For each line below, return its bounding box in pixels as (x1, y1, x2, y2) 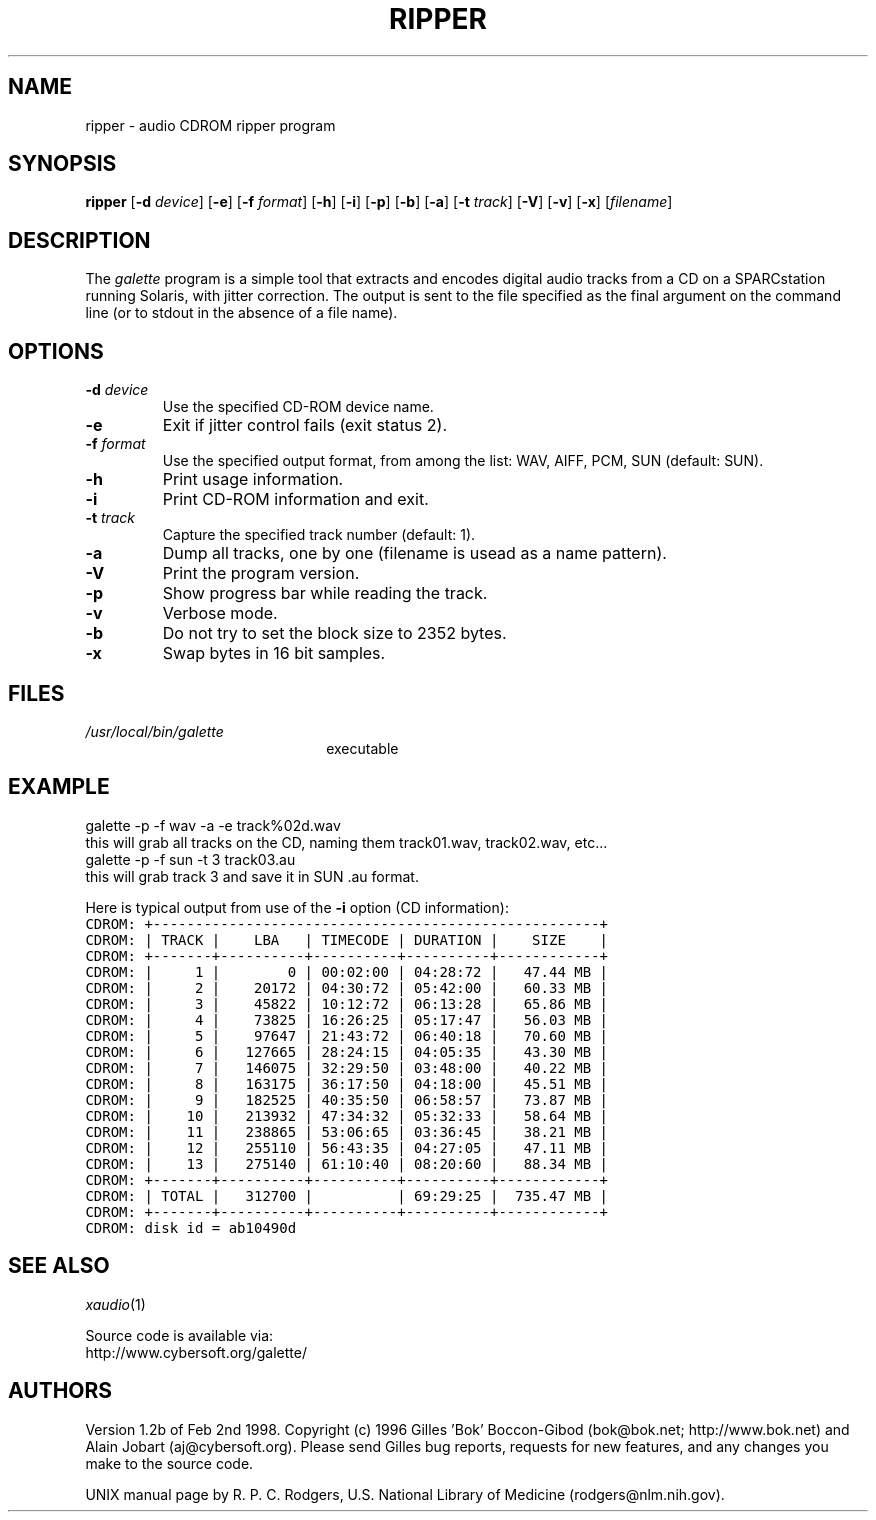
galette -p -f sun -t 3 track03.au (85, 850, 296, 868)
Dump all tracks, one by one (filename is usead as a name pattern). (162, 543, 667, 564)
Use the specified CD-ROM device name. (162, 398, 434, 416)
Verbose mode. (162, 603, 278, 624)
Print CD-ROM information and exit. (162, 489, 429, 510)
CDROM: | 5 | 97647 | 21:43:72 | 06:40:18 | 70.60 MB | (85, 1027, 608, 1044)
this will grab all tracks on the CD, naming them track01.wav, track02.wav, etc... (85, 833, 608, 851)
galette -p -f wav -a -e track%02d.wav (85, 816, 341, 834)
